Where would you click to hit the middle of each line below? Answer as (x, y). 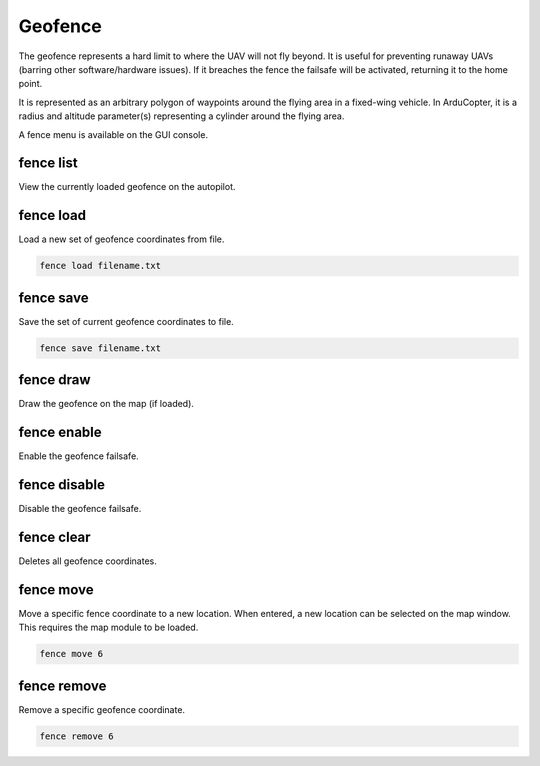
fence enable (60, 432)
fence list (48, 163)
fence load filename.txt (100, 266)
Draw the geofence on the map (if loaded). (106, 404)
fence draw (54, 380)
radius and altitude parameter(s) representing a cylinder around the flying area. (181, 116)
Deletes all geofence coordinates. (87, 561)
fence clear (54, 536)
